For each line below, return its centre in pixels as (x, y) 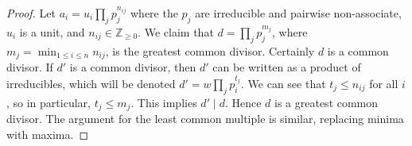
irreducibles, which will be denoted (91, 83)
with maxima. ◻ (48, 134)
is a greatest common (326, 102)
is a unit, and (52, 31)
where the (154, 13)
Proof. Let (31, 13)
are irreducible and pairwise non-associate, (298, 13)
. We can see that (284, 83)
